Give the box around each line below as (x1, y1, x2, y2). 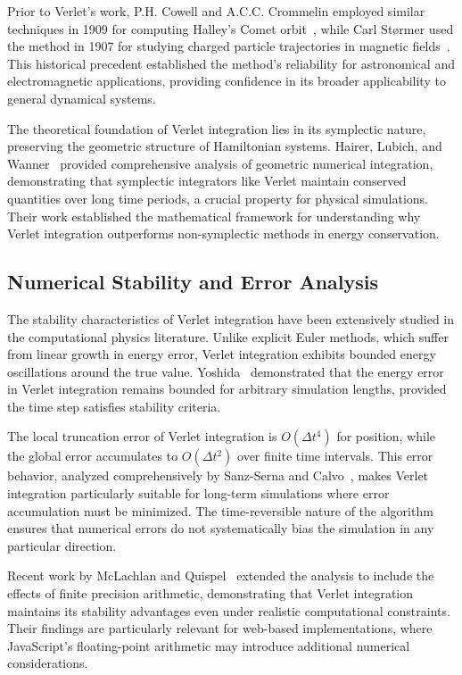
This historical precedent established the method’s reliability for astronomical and (7, 54, 455, 72)
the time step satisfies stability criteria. (7, 396, 221, 415)
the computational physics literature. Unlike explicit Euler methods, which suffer (7, 327, 449, 346)
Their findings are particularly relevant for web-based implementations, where (7, 619, 433, 637)
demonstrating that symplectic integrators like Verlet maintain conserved (7, 171, 407, 190)
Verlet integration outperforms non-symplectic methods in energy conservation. (7, 224, 440, 243)
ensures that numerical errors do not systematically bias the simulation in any (7, 519, 434, 537)
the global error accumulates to (7, 446, 178, 465)
